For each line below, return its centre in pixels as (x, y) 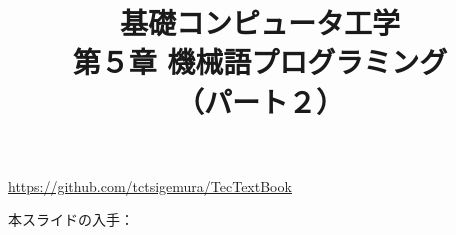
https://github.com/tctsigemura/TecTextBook (150, 185)
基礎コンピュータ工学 (259, 22)
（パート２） (259, 100)
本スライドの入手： (71, 219)
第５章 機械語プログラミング (260, 61)
